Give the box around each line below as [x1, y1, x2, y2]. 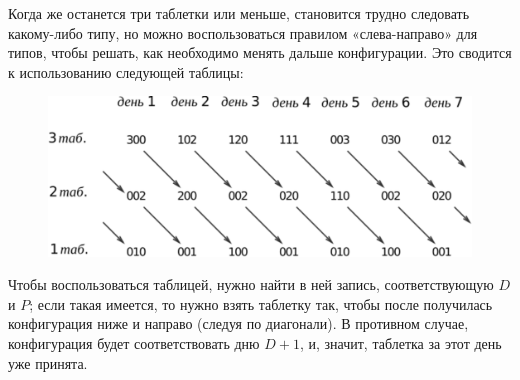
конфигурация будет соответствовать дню [8, 332, 260, 353]
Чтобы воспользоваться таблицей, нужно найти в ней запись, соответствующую [8, 274, 494, 295]
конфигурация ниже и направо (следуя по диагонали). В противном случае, [8, 313, 469, 334]
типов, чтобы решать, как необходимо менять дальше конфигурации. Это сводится [8, 42, 512, 63]
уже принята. [8, 352, 88, 373]
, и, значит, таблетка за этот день [299, 332, 502, 353]
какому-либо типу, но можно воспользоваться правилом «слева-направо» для [8, 22, 478, 43]
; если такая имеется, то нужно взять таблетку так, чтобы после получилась [29, 293, 493, 314]
